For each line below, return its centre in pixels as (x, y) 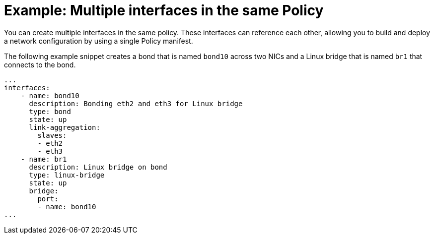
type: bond (50, 111)
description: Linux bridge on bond (98, 167)
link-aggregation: (65, 127)
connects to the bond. (40, 64)
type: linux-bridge (67, 175)
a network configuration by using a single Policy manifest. (99, 41)
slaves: (52, 135)
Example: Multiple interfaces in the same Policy (164, 10)
